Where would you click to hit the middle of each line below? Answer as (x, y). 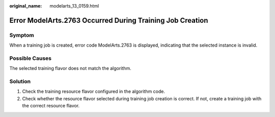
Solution (20, 82)
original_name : (26, 6)
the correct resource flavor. (51, 106)
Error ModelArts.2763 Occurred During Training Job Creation (109, 20)
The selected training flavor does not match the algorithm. (71, 68)
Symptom (22, 35)
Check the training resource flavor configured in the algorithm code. (94, 92)
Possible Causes (31, 58)
